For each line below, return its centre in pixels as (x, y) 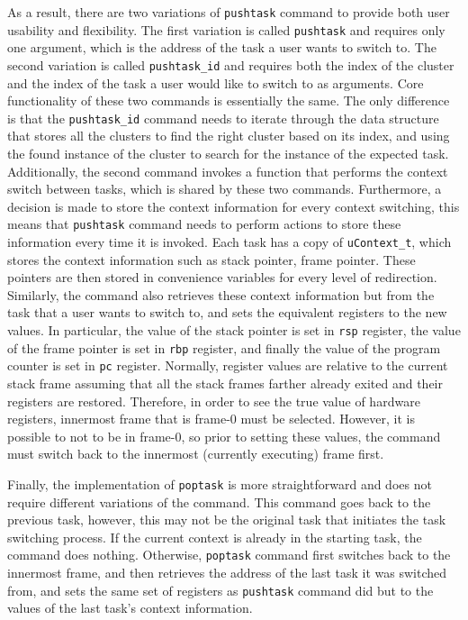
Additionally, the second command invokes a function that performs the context (228, 171)
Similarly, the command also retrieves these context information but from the (221, 294)
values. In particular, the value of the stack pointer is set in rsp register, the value (234, 330)
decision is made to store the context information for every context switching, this (234, 206)
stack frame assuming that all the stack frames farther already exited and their (225, 383)
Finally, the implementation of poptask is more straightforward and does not (220, 484)
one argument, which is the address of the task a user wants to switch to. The (222, 47)
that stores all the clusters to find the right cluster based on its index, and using (229, 136)
